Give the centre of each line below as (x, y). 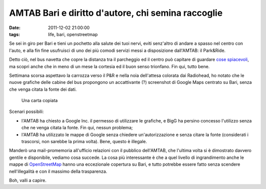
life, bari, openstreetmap (73, 34)
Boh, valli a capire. (28, 180)
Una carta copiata (40, 101)
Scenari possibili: (26, 112)
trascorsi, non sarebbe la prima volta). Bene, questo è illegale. (84, 142)
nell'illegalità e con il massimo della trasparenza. (58, 171)
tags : (15, 34)
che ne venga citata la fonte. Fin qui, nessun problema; (77, 128)
